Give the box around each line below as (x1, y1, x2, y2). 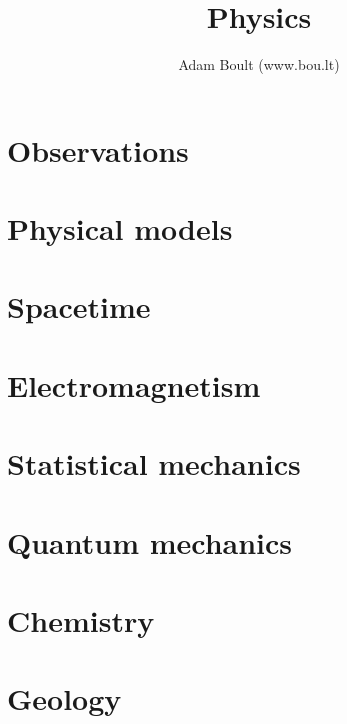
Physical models (7, 208, 233, 249)
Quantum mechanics (7, 521, 293, 562)
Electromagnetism (7, 364, 261, 405)
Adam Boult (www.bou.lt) (178, 54, 340, 75)
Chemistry (7, 599, 155, 640)
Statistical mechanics (7, 443, 301, 484)
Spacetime (7, 286, 151, 327)
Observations (7, 129, 189, 170)
